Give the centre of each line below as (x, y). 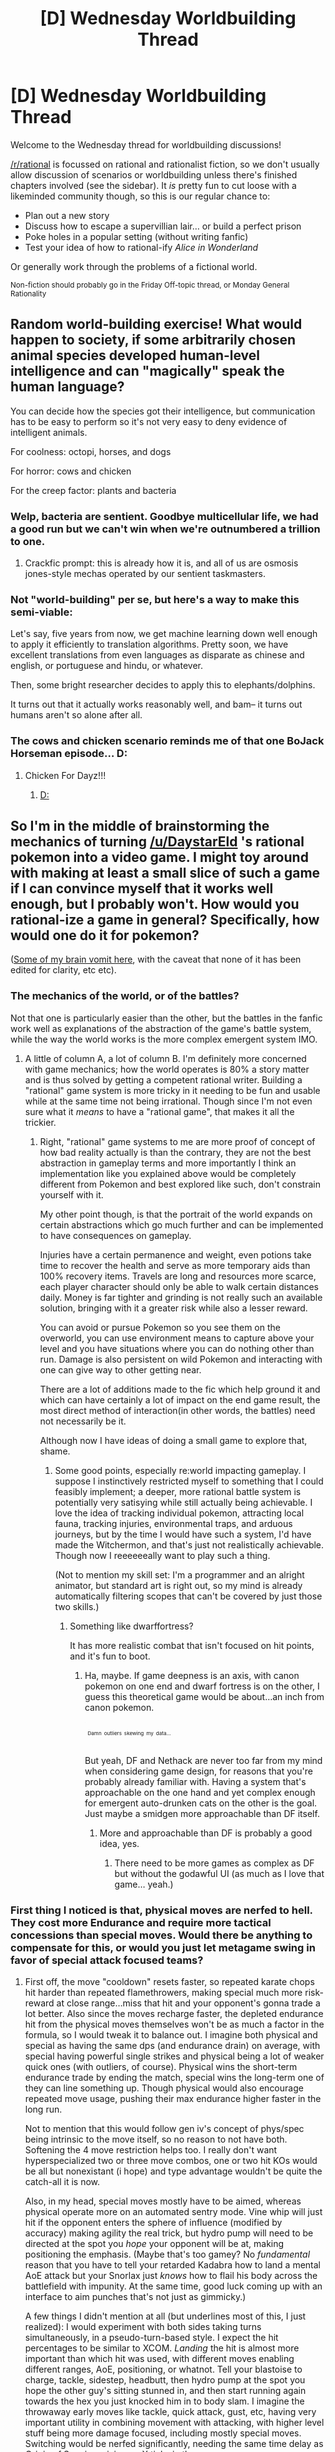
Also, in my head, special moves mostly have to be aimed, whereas (163, 2201)
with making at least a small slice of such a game (165, 873)
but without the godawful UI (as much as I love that (219, 1873)
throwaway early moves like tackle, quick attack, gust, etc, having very (170, 2412)
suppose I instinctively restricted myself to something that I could (189, 1481)
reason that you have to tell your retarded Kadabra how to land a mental (172, 2265)
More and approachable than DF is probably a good (206, 1833)
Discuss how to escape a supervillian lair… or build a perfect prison (163, 226)
